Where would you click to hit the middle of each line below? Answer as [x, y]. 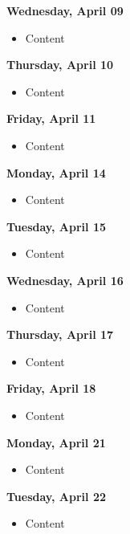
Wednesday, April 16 [65, 280]
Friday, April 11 [51, 118]
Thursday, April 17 [60, 334]
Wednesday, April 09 [65, 10]
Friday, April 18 [51, 388]
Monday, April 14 [56, 172]
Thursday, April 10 [60, 65]
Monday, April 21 [56, 442]
